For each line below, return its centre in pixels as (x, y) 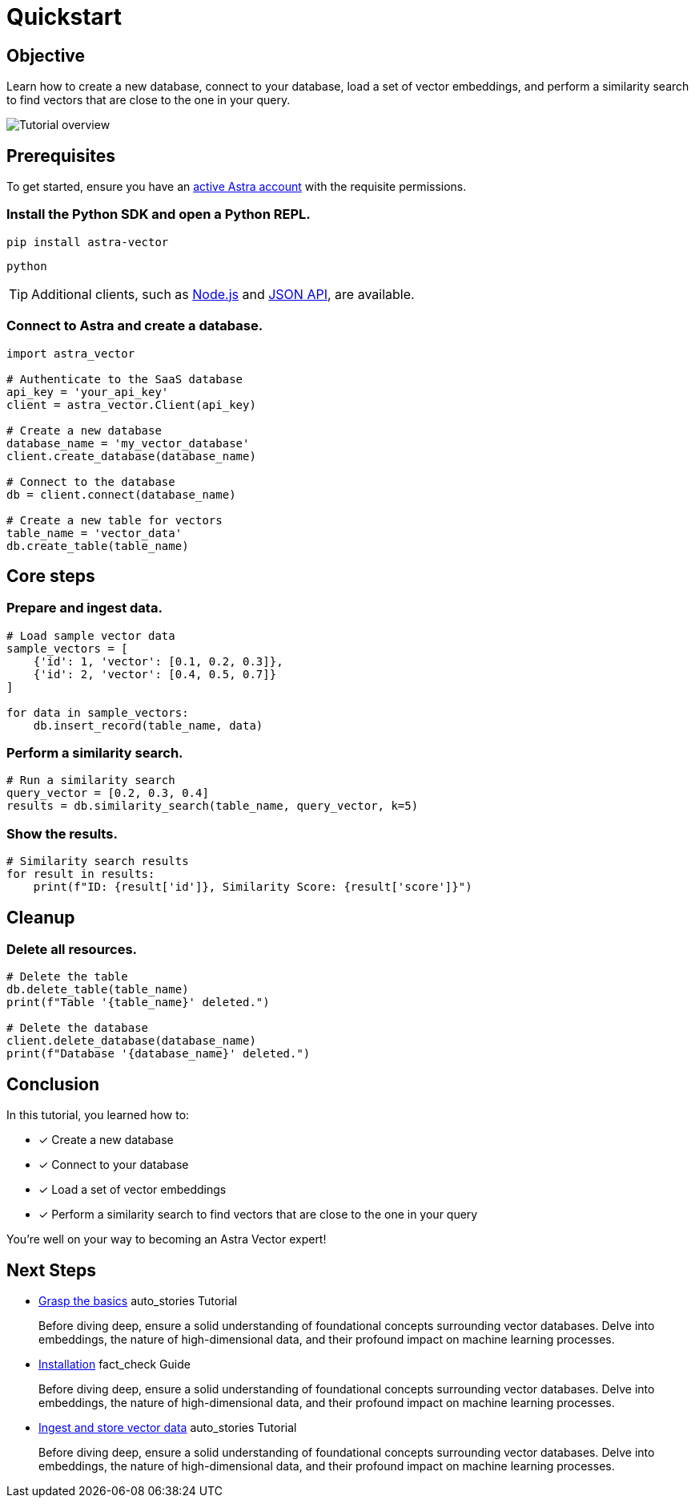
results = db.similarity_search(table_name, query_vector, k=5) (213, 806)
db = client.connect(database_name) (121, 494)
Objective (46, 55)
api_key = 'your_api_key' (88, 392)
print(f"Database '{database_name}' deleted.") (159, 1054)
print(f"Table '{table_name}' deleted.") (138, 1003)
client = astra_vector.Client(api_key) (131, 404)
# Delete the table (67, 977)
